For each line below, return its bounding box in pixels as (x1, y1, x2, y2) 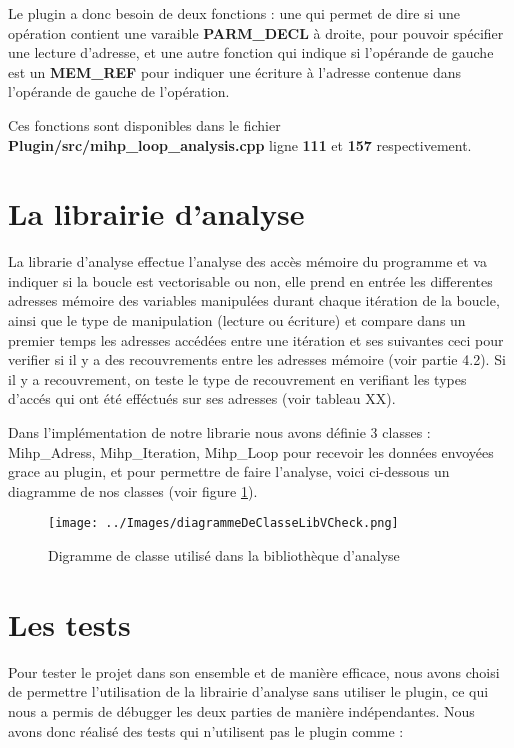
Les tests (8, 603, 131, 644)
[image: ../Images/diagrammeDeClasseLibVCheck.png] (48, 516, 399, 531)
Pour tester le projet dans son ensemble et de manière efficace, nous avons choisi (8, 661, 500, 682)
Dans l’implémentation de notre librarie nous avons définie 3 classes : (8, 422, 431, 443)
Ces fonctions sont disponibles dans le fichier (8, 114, 281, 135)
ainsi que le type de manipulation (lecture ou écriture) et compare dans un (8, 310, 466, 331)
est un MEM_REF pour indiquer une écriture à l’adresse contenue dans (8, 61, 461, 82)
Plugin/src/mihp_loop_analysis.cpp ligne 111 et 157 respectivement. (8, 134, 472, 155)
